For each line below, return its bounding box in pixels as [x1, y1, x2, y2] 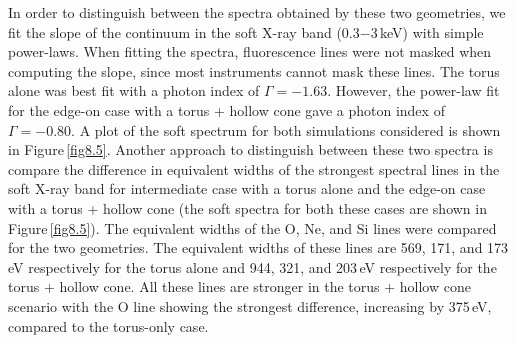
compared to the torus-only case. [8, 315, 209, 336]
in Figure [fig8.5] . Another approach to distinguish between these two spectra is [8, 139, 493, 160]
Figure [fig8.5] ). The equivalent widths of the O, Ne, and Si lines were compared [8, 217, 497, 238]
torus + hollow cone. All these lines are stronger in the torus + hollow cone [8, 276, 471, 297]
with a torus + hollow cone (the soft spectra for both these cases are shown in [8, 197, 487, 218]
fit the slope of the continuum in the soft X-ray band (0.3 [8, 21, 360, 42]
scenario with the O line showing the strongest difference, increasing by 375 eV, [8, 295, 492, 316]
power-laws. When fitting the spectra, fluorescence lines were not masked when [8, 41, 492, 62]
